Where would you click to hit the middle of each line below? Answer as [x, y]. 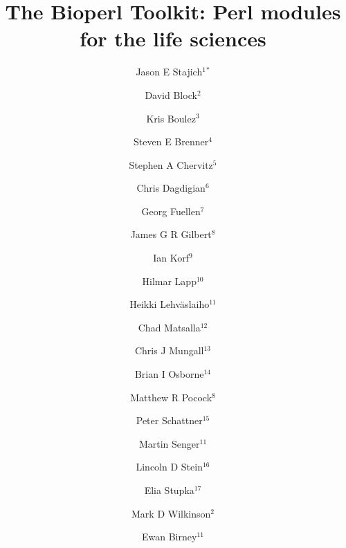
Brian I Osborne [169, 374]
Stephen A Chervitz [171, 164]
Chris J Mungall [169, 350]
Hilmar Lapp [169, 281]
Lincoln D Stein [169, 467]
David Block [171, 94]
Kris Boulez [171, 118]
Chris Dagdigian [171, 188]
